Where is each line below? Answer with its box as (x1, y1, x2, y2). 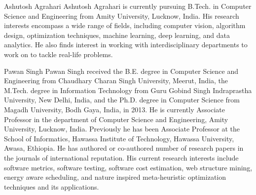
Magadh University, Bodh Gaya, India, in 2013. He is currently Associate (4, 104, 225, 114)
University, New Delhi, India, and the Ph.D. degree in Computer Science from (4, 95, 240, 105)
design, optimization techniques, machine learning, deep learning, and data (4, 30, 230, 40)
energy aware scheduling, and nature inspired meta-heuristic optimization (4, 172, 226, 182)
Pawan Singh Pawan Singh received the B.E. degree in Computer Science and (4, 65, 238, 76)
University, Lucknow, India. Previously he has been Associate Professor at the (4, 124, 240, 134)
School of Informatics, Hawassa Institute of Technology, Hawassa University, (4, 133, 234, 143)
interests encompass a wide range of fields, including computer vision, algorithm (4, 20, 246, 31)
